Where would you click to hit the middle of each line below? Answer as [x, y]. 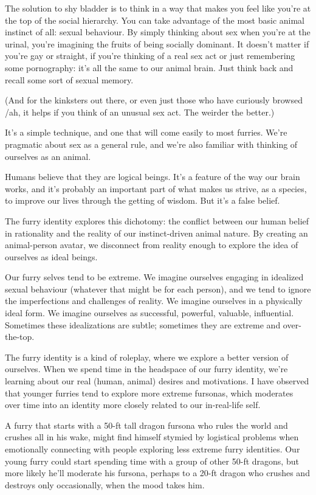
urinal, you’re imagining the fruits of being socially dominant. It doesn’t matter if [157, 43]
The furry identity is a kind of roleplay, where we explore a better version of [147, 357]
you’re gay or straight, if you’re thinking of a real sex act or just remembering [150, 56]
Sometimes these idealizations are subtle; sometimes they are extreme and [143, 324]
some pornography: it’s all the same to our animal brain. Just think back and [149, 67]
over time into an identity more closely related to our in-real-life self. [133, 405]
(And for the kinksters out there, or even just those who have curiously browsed [154, 100]
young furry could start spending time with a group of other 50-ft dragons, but [152, 461]
